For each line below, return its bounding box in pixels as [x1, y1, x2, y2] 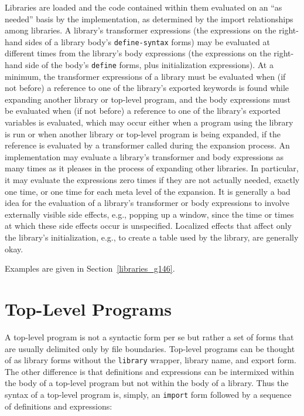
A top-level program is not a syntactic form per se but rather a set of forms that [5, 330, 294, 343]
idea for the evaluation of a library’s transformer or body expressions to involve [5, 197, 290, 209]
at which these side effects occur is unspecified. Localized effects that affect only [5, 219, 292, 232]
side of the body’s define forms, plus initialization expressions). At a [25, 59, 274, 71]
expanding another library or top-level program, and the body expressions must [5, 93, 291, 105]
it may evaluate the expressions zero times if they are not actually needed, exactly [5, 174, 300, 186]
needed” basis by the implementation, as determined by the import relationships [5, 12, 293, 25]
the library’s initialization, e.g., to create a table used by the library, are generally [5, 231, 299, 243]
